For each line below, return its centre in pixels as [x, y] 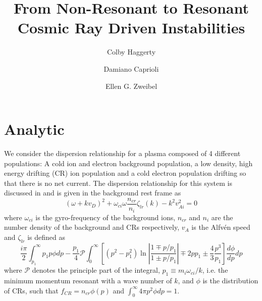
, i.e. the [215, 270]
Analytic [34, 129]
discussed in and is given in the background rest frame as [93, 193]
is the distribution [230, 281]
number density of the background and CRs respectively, [92, 227]
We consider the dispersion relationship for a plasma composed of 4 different [122, 153]
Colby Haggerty [131, 52]
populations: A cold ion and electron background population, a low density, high [128, 163]
